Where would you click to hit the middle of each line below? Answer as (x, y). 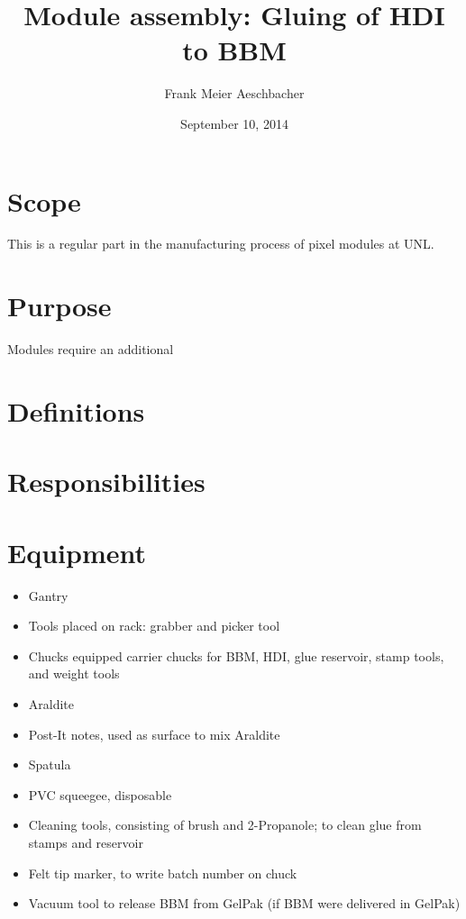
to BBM (234, 50)
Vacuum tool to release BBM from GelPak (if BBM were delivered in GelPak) (244, 903)
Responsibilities (106, 482)
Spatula (50, 764)
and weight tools (74, 673)
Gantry (48, 595)
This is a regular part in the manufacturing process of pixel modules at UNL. (221, 244)
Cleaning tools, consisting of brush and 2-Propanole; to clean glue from (225, 825)
